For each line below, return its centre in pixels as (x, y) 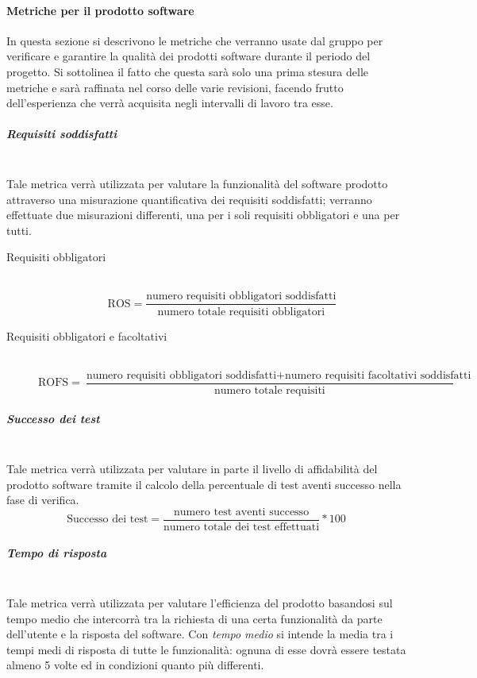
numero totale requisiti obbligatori (241, 312)
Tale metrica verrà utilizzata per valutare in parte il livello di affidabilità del (192, 468)
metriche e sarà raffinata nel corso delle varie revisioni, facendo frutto (175, 87)
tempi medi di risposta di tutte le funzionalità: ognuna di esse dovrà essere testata (206, 649)
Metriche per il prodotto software (100, 10)
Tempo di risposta (57, 553)
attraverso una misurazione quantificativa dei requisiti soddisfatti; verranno (189, 199)
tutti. (19, 230)
